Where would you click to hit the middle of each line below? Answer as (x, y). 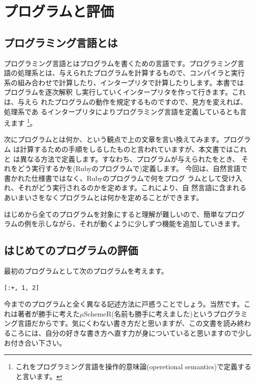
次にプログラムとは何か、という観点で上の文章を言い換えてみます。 (114, 139)
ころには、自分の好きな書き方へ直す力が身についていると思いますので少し (131, 332)
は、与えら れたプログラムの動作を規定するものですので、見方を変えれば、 (126, 101)
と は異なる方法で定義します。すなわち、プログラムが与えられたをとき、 (122, 158)
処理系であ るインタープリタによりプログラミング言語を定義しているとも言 (125, 111)
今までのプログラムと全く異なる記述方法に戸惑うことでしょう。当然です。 (124, 304)
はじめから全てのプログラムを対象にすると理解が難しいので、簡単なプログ (125, 214)
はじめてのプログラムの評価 (71, 250)
